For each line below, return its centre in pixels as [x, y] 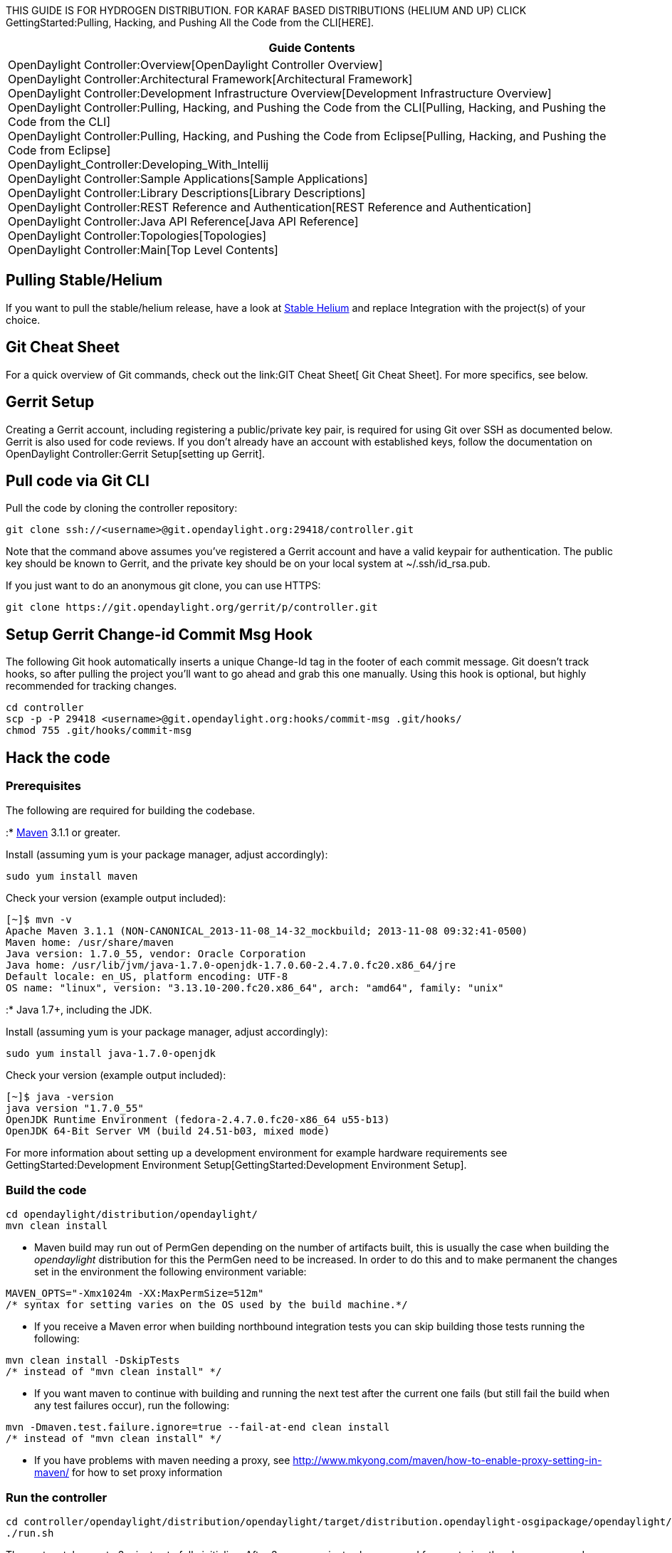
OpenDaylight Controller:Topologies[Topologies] [137, 236]
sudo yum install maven [72, 876]
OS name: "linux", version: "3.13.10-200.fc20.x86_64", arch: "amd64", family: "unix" [255, 988]
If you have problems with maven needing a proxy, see [162, 1460]
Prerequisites [43, 786]
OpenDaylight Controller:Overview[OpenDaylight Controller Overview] [195, 65]
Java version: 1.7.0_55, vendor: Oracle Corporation [156, 954]
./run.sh [30, 1533]
